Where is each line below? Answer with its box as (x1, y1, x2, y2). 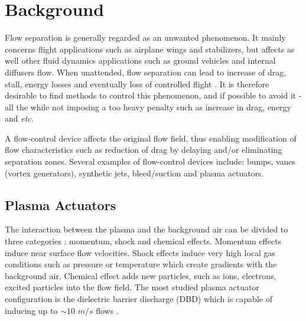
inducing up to (5, 304, 58, 316)
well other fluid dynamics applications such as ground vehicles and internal (5, 54, 276, 67)
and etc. (5, 112, 34, 125)
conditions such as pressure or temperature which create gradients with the (5, 258, 277, 270)
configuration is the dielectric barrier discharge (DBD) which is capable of (5, 293, 272, 305)
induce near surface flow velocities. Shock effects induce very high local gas (5, 246, 276, 258)
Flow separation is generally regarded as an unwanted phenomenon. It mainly (5, 31, 286, 44)
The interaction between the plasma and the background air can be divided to (5, 223, 288, 235)
